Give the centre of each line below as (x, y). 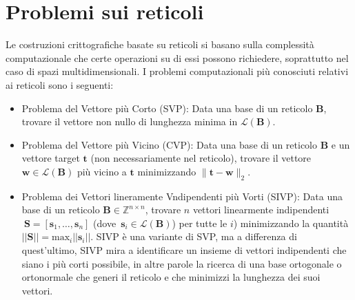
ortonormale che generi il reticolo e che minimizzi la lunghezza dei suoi (171, 277)
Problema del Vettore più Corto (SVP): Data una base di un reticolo (167, 108)
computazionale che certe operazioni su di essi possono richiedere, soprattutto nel (177, 57)
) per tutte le (200, 223)
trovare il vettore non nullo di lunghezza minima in (130, 121)
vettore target (51, 158)
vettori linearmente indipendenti (261, 210)
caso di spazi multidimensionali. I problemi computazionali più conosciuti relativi (177, 71)
